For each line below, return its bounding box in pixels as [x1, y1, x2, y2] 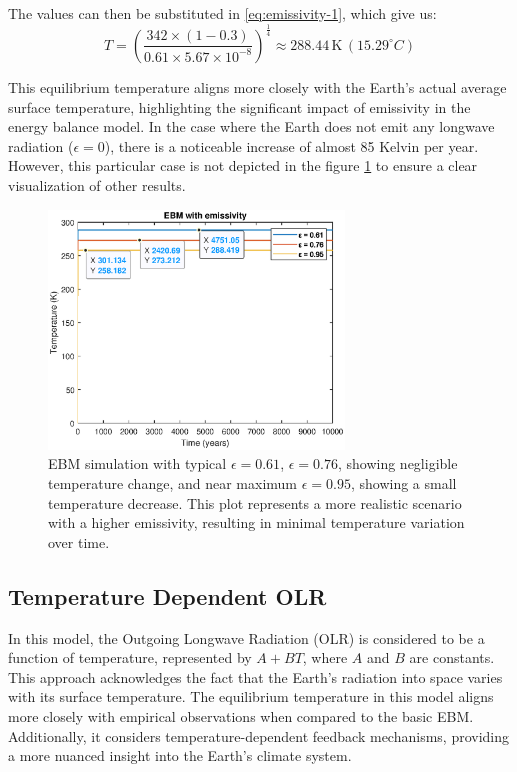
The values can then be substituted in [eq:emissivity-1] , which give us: [8, 3, 437, 23]
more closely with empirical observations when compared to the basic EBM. [8, 705, 474, 726]
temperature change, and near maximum [48, 472, 298, 493]
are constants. [409, 647, 495, 668]
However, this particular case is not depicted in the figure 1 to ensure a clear [8, 155, 478, 176]
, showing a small [350, 472, 457, 493]
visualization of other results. [8, 174, 186, 195]
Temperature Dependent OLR [8, 580, 327, 611]
